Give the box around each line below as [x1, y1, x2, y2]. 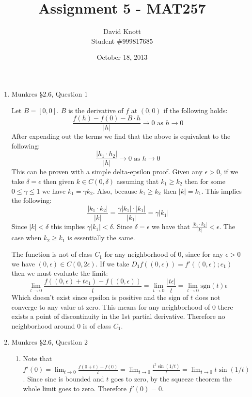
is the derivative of [68, 105, 124, 115]
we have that [152, 221, 190, 232]
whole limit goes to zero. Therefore [23, 383, 126, 393]
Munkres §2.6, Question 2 [11, 337, 88, 347]
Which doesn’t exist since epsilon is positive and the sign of [11, 292, 189, 302]
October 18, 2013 [96, 52, 148, 62]
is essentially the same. [67, 232, 135, 243]
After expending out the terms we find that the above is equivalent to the [11, 131, 231, 141]
